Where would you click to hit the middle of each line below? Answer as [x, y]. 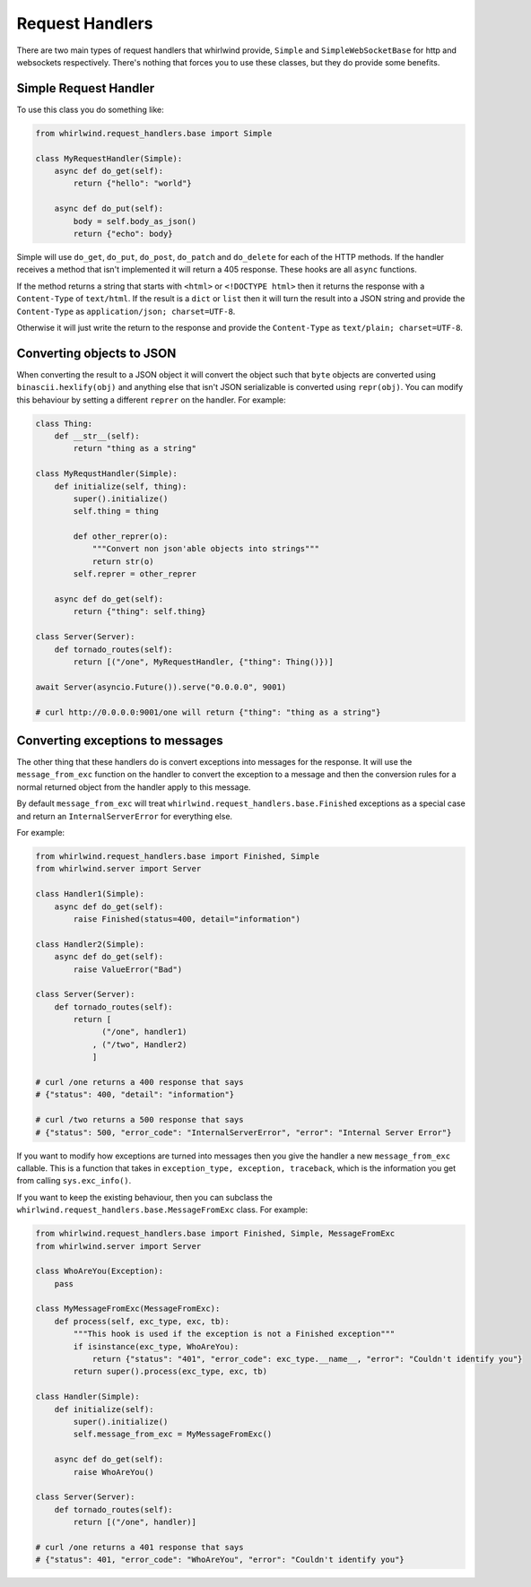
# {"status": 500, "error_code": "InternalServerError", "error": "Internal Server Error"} [244, 1132]
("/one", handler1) [144, 1032]
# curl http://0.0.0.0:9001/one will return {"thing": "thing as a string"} [208, 712]
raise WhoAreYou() [113, 1472]
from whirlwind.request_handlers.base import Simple [154, 133]
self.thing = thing [116, 512]
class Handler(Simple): [88, 1397]
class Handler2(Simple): [90, 944]
